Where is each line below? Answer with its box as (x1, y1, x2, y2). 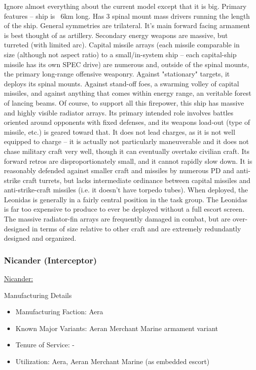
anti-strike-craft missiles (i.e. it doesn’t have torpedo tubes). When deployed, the (4, 185, 248, 195)
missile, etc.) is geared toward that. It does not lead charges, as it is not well (4, 126, 235, 137)
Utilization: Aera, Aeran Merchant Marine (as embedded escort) (15, 356, 210, 367)
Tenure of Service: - (15, 339, 74, 350)
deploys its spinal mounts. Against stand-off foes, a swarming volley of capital (4, 78, 239, 88)
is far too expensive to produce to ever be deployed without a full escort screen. (4, 204, 245, 214)
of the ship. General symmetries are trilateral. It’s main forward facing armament (4, 20, 250, 31)
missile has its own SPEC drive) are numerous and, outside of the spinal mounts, (4, 59, 249, 69)
